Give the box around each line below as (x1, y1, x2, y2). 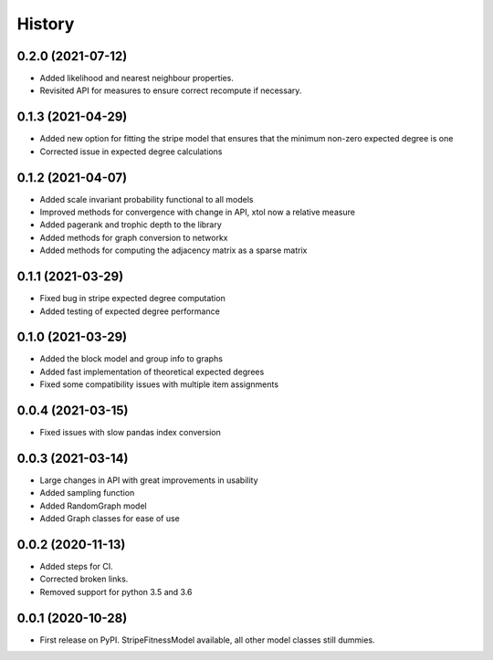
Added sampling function (39, 487, 135, 498)
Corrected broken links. (39, 573, 129, 584)
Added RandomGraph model (39, 500, 147, 511)
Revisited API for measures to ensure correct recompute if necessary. (39, 85, 302, 96)
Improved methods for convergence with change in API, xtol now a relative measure (39, 206, 356, 218)
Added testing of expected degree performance (39, 306, 221, 317)
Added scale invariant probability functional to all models (39, 194, 254, 204)
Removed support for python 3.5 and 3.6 (39, 586, 193, 597)
